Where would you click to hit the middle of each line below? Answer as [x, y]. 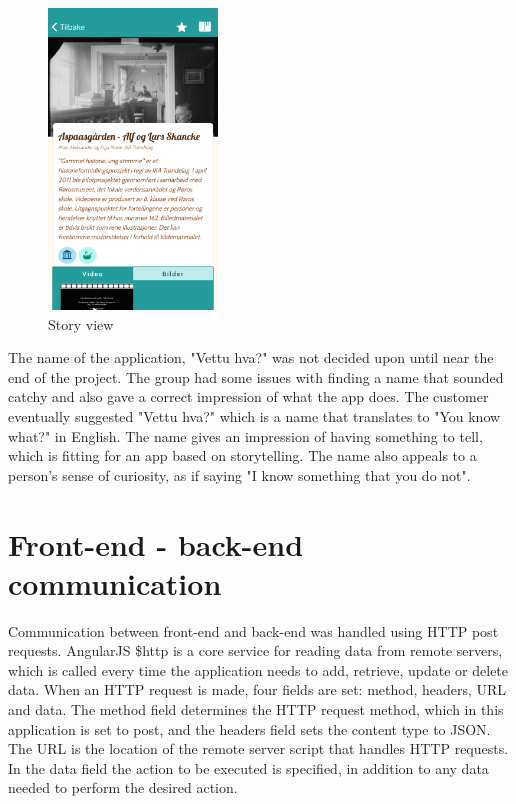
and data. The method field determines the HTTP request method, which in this [256, 709]
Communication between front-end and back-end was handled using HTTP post [253, 630]
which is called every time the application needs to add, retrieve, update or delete [258, 669]
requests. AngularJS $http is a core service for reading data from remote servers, [255, 650]
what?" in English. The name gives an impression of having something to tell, [245, 435]
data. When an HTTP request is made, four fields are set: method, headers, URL [257, 689]
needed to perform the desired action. [123, 787]
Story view [81, 323]
